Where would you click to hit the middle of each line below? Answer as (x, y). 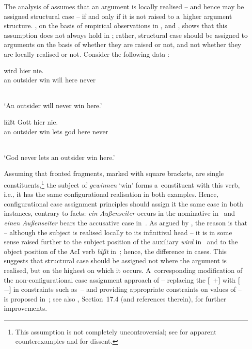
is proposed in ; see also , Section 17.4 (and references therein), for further (115, 298)
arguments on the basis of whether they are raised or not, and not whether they (123, 44)
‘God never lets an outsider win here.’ (60, 157)
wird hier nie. (24, 70)
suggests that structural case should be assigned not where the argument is (115, 261)
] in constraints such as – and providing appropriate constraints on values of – (125, 289)
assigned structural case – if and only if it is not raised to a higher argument (118, 16)
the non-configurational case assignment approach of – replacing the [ (107, 279)
